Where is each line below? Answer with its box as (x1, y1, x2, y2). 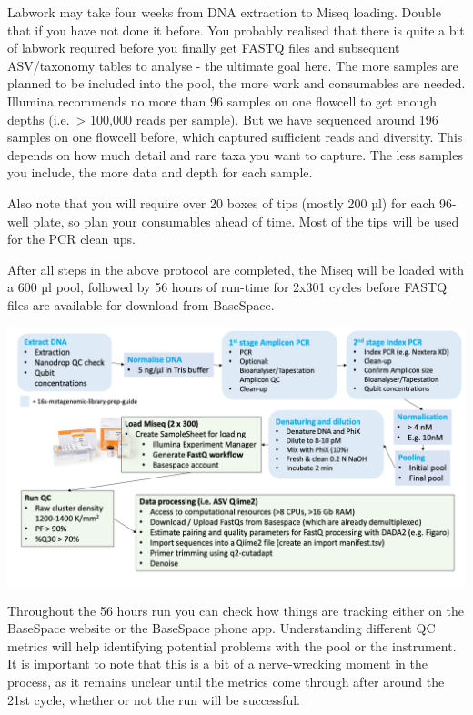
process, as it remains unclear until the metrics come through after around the (7, 671, 445, 690)
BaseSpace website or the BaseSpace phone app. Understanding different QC (7, 619, 436, 638)
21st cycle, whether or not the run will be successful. (7, 690, 301, 709)
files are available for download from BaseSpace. (7, 295, 275, 314)
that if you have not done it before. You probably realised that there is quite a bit (7, 20, 465, 39)
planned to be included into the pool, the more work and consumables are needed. (7, 74, 466, 93)
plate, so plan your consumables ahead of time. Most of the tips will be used (33, 211, 459, 230)
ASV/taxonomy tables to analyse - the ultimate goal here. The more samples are (7, 55, 458, 75)
